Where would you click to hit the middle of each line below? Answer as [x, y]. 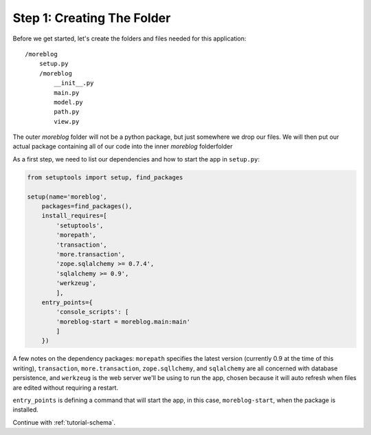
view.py [67, 121]
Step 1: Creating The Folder [92, 18]
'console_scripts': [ [92, 312]
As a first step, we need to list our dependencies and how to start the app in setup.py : [136, 159]
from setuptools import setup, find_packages [105, 177]
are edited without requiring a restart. [66, 388]
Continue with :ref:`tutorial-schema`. [64, 422]
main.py [67, 92]
